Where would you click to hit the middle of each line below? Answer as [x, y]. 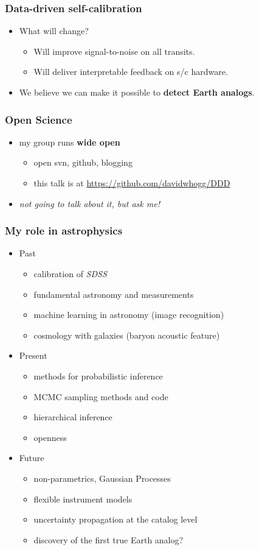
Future [32, 458]
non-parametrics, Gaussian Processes [102, 478]
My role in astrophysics [64, 231]
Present [33, 355]
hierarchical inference [73, 417]
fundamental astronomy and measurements [114, 294]
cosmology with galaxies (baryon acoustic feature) [127, 335]
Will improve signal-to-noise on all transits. [114, 51]
